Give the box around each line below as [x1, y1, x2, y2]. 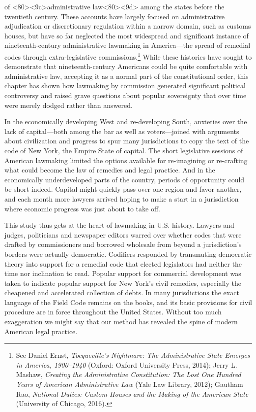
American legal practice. [4, 326, 78, 336]
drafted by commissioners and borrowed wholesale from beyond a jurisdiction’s [4, 239, 242, 249]
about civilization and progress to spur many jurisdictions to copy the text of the [4, 136, 249, 146]
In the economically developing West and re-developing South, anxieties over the [4, 116, 247, 127]
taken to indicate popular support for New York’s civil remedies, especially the [4, 277, 241, 288]
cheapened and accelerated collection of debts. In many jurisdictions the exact [4, 287, 239, 298]
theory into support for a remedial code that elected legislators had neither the [4, 258, 242, 269]
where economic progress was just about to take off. [4, 203, 160, 213]
